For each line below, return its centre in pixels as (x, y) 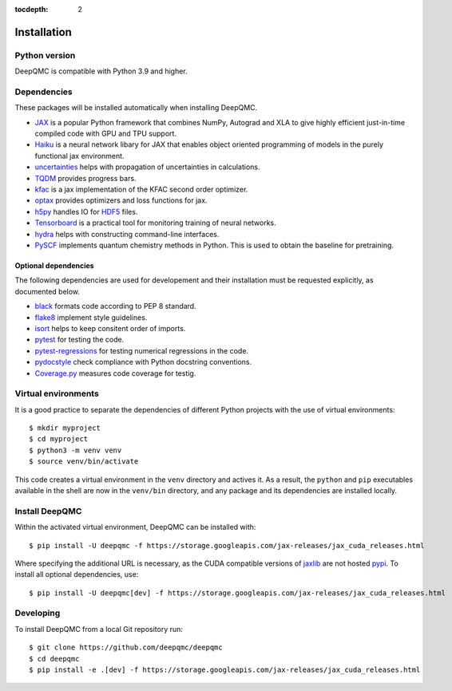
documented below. (47, 291)
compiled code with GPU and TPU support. (106, 134)
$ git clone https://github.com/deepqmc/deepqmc (126, 648)
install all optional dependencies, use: (77, 575)
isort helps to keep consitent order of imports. (110, 328)
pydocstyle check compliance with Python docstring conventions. (143, 362)
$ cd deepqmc (54, 659)
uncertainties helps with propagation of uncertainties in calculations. (147, 167)
